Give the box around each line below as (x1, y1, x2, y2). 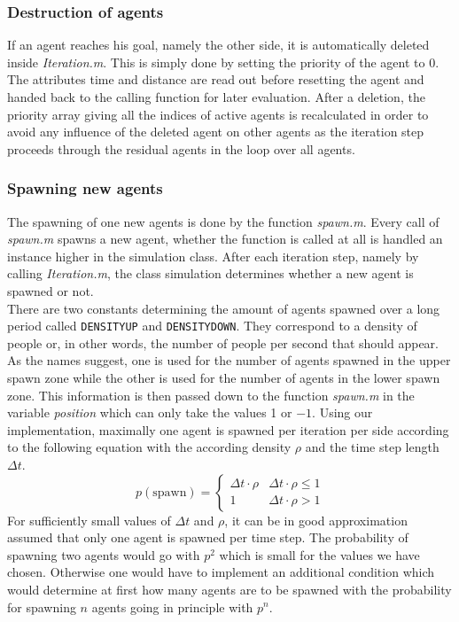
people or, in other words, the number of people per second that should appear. (7, 333, 440, 352)
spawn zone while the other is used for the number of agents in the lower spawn (7, 369, 440, 386)
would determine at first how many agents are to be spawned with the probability (7, 579, 452, 598)
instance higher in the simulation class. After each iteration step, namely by (7, 246, 419, 265)
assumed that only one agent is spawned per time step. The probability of (7, 528, 408, 547)
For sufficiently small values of (7, 510, 171, 529)
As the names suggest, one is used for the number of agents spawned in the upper (7, 351, 451, 369)
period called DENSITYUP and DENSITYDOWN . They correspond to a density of (7, 316, 417, 335)
